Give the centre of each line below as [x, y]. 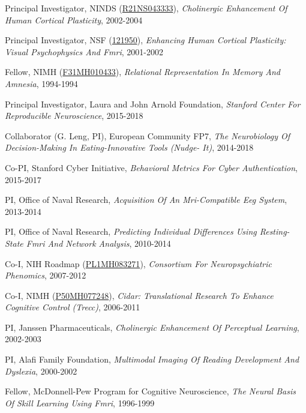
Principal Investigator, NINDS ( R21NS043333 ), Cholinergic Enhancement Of [146, 8]
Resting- [274, 231]
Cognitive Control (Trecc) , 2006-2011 [73, 307]
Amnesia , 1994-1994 [41, 83]
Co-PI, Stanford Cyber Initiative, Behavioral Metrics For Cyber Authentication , [151, 167]
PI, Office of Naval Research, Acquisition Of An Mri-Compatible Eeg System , [146, 200]
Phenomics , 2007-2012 [46, 275]
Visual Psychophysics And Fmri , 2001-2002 [84, 51]
